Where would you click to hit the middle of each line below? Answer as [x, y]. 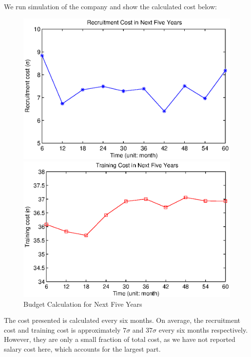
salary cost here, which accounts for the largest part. [82, 349]
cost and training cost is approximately [62, 329]
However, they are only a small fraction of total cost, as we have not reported [120, 339]
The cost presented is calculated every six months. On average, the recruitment [122, 320]
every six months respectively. [203, 329]
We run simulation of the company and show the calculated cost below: [110, 6]
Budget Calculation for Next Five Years [83, 304]
